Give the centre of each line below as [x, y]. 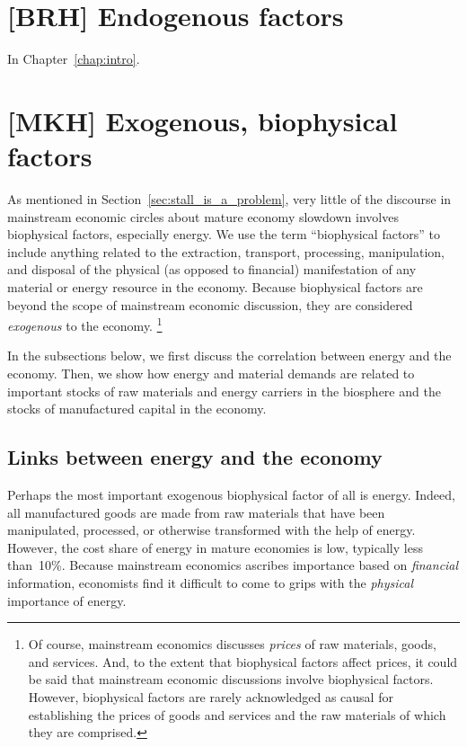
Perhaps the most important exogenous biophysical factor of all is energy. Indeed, [231, 495]
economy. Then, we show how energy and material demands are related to [211, 373]
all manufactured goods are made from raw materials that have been [196, 512]
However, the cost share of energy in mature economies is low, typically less [215, 547]
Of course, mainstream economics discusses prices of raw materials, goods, [232, 644]
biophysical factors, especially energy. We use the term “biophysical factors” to [224, 234]
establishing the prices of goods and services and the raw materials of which [237, 714]
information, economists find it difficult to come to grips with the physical [210, 582]
